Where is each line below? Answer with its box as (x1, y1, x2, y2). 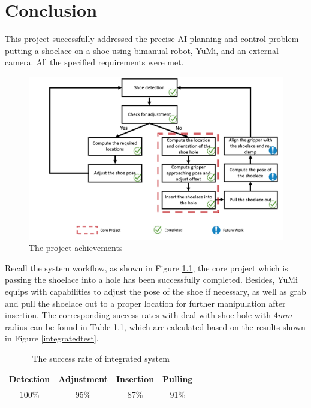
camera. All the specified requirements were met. (5, 56, 184, 68)
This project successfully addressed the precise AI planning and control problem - (5, 32, 304, 45)
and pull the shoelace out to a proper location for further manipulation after (5, 297, 286, 309)
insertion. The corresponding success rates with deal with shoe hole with (5, 309, 271, 321)
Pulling (162, 373, 193, 385)
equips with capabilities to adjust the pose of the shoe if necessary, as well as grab (5, 285, 306, 297)
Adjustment (58, 373, 108, 385)
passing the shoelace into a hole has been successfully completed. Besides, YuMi (5, 273, 298, 286)
